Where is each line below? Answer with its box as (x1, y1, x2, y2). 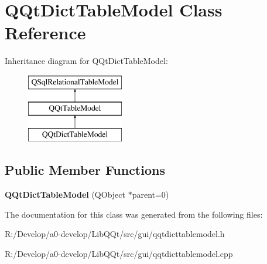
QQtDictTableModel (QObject (5, 188, 125, 201)
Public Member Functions (5, 161, 165, 179)
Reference (5, 21, 86, 45)
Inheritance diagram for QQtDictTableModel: (5, 55, 168, 67)
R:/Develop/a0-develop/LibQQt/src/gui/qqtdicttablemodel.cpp (5, 247, 233, 259)
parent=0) (132, 188, 169, 201)
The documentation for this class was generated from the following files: (5, 208, 263, 220)
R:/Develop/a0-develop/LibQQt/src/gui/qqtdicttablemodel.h (5, 228, 225, 240)
